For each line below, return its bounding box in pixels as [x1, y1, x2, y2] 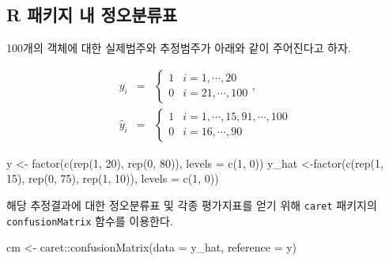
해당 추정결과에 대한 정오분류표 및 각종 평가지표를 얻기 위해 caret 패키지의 [6, 197, 377, 214]
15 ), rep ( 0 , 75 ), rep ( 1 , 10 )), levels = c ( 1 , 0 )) [6, 170, 219, 187]
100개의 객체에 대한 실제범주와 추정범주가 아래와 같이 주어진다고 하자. [6, 40, 351, 56]
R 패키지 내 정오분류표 [6, 2, 178, 27]
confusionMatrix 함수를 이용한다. [6, 212, 173, 229]
